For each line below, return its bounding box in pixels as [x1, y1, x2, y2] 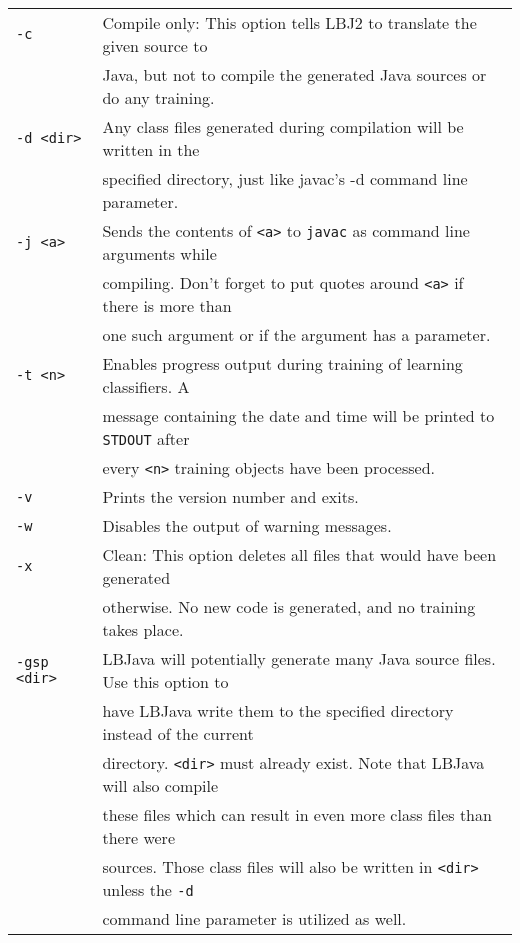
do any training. [102, 86, 215, 109]
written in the [102, 138, 200, 161]
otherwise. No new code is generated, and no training [102, 595, 476, 618]
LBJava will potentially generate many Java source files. [102, 647, 496, 670]
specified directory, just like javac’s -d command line [102, 167, 468, 190]
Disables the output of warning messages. [102, 514, 392, 537]
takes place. [102, 618, 184, 641]
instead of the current [102, 722, 254, 745]
